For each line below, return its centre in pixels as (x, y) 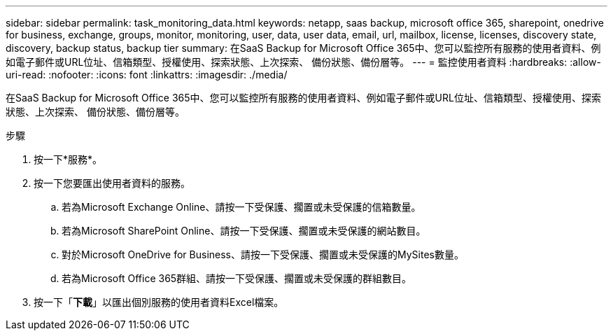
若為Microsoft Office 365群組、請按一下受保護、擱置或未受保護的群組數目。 (237, 278)
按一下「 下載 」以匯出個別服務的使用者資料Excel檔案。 (159, 302)
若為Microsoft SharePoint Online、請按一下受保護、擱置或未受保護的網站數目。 (244, 231)
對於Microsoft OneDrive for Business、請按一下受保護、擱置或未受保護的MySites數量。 (263, 254)
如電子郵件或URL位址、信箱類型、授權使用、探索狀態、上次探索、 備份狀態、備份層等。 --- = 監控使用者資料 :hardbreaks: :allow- (303, 62)
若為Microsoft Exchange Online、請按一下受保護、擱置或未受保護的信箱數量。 (241, 207)
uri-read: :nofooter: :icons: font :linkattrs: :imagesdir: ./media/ (147, 75)
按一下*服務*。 (68, 159)
